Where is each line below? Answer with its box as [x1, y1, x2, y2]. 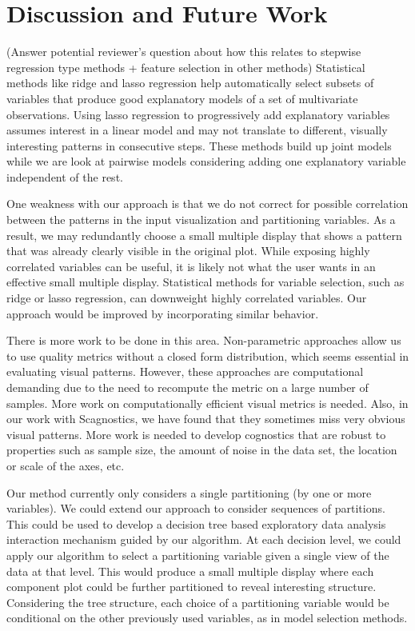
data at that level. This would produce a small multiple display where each [6, 562, 374, 579]
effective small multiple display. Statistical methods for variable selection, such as [6, 274, 405, 290]
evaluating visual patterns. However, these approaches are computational [6, 363, 364, 380]
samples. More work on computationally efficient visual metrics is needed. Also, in [6, 394, 409, 411]
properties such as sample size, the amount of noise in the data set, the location [6, 441, 397, 458]
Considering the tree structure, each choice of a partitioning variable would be [6, 593, 389, 610]
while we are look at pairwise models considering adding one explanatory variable [6, 153, 406, 170]
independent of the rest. [6, 168, 123, 185]
